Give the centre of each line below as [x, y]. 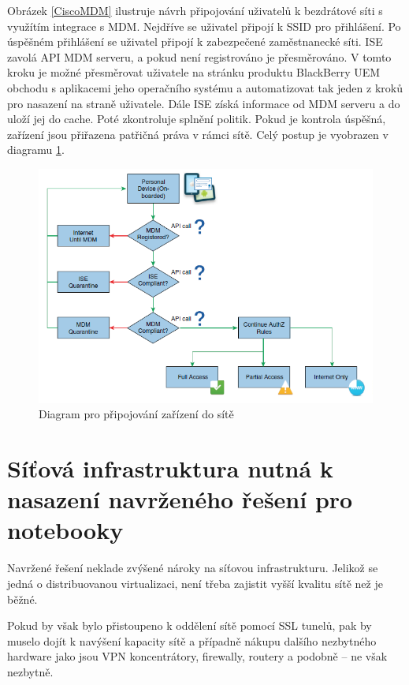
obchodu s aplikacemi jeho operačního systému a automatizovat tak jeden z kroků [205, 87]
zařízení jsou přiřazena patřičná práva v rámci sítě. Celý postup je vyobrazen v [198, 134]
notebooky [65, 530]
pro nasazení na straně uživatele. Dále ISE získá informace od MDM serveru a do [204, 103]
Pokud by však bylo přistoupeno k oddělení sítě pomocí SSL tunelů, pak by [190, 625]
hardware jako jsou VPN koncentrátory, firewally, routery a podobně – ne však [197, 656]
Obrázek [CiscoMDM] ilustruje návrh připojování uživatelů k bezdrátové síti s [195, 10]
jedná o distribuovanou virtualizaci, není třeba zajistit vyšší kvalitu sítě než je [195, 584]
